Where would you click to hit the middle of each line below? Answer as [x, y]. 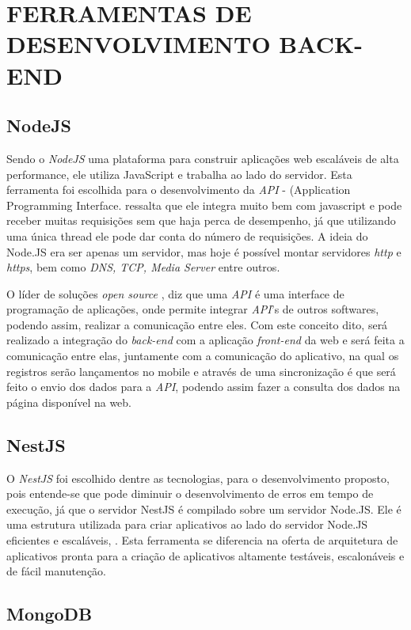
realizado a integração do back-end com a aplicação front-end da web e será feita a [205, 340]
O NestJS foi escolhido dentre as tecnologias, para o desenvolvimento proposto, [198, 478]
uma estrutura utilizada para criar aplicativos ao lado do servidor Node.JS [187, 524]
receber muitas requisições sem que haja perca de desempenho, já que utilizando [201, 220]
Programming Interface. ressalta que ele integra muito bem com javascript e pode [204, 205]
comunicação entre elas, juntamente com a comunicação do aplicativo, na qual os [203, 356]
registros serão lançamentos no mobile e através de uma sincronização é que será [201, 371]
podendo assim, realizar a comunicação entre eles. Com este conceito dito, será [197, 324]
